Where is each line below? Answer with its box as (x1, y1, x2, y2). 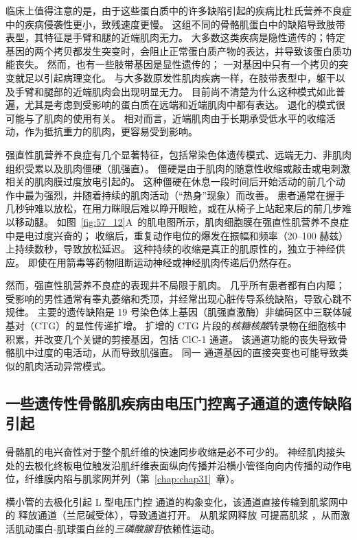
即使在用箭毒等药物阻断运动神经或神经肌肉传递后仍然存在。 (27, 255, 297, 269)
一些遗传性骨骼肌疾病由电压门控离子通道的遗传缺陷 (5, 392, 352, 413)
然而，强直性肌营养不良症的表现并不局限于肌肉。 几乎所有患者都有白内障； (5, 278, 345, 292)
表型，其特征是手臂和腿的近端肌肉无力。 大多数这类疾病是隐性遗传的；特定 (5, 30, 345, 45)
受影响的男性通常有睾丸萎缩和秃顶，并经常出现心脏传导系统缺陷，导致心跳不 (5, 291, 352, 305)
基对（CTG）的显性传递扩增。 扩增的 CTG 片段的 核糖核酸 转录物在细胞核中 (5, 318, 347, 333)
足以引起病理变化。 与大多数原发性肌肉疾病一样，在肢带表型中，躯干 (24, 70, 336, 84)
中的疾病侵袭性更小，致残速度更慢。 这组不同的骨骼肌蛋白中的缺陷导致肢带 (5, 16, 345, 31)
